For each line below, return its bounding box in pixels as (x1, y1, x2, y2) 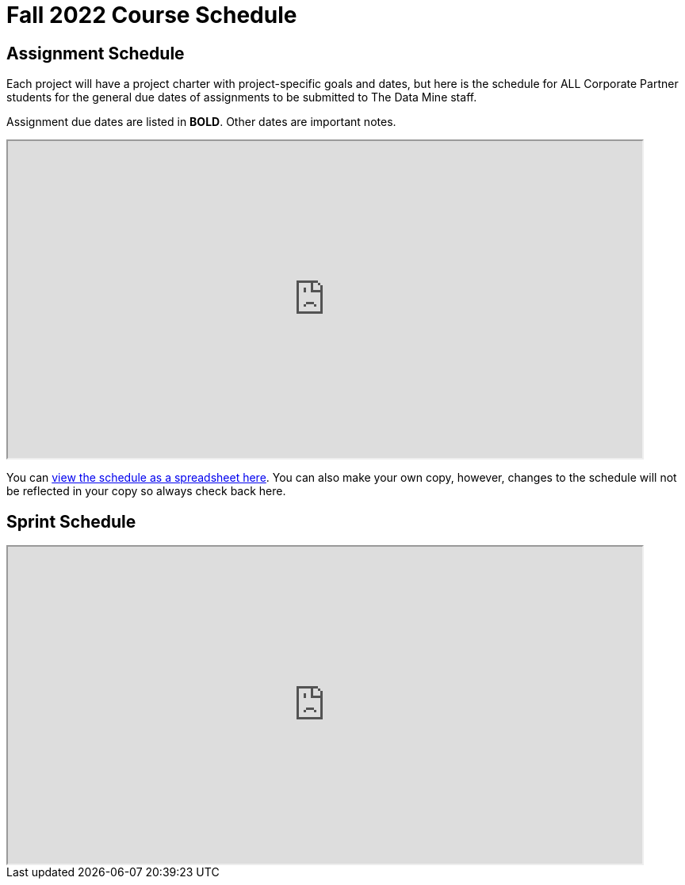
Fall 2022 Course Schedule (6, 2, 297, 29)
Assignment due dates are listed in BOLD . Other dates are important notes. (6, 115, 396, 129)
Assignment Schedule (6, 43, 185, 63)
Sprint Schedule (6, 511, 136, 532)
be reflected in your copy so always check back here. (6, 484, 286, 498)
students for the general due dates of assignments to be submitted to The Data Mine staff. (6, 90, 477, 105)
